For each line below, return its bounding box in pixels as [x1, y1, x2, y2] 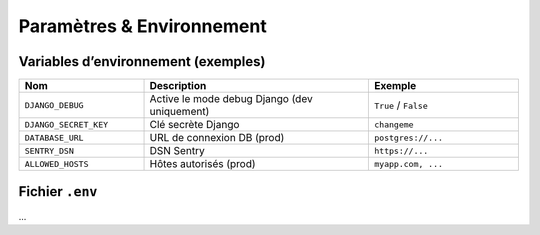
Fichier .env [18, 183, 98, 200]
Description [149, 79, 207, 93]
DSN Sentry [149, 144, 205, 158]
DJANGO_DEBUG [24, 100, 84, 110]
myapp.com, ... [374, 158, 444, 169]
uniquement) [149, 105, 210, 119]
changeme [374, 119, 414, 130]
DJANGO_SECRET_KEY [24, 119, 109, 130]
